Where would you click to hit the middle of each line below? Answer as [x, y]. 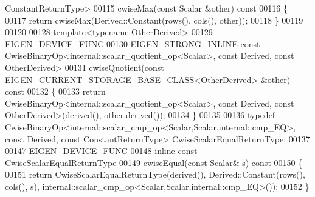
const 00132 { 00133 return [55, 91]
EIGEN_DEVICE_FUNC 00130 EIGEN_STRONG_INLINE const [133, 43]
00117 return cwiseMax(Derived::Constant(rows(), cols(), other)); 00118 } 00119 [154, 20]
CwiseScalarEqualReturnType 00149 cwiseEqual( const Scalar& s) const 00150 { [154, 162]
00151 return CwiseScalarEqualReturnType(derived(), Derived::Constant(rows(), [155, 174]
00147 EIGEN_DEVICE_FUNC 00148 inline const [101, 151]
